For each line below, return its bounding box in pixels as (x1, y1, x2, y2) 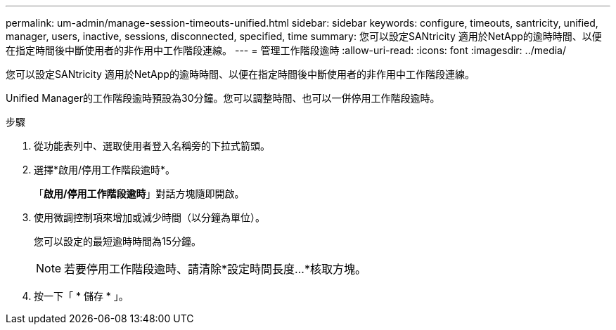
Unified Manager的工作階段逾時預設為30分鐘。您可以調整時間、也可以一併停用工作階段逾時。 (6, 92, 440, 104)
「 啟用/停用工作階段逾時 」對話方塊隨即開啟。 (34, 187, 245, 199)
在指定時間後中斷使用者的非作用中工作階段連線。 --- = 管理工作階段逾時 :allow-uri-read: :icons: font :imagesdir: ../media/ (6, 44, 567, 56)
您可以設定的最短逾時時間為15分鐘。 (34, 235, 201, 247)
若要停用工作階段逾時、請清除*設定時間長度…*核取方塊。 (64, 262, 366, 276)
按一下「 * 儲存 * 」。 (34, 290, 129, 302)
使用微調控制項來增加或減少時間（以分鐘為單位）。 (34, 211, 265, 223)
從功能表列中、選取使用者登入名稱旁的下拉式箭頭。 (34, 140, 270, 152)
